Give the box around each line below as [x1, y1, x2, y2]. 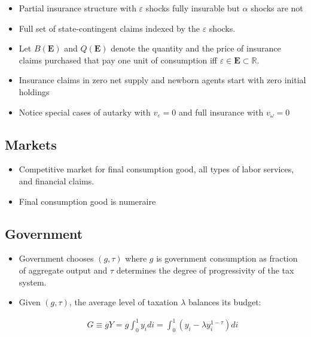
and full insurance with [178, 105, 264, 118]
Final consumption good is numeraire [19, 195, 156, 207]
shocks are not [251, 2, 303, 14]
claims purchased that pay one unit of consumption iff [19, 53, 218, 66]
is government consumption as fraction [156, 252, 298, 265]
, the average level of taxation [69, 296, 178, 308]
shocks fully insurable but [145, 2, 240, 14]
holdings [19, 85, 50, 98]
